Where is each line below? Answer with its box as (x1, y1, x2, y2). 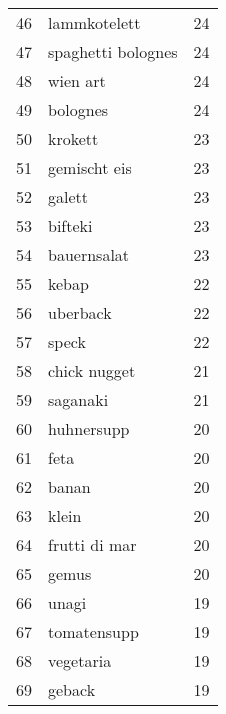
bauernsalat (48, 243, 130, 266)
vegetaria (48, 649, 112, 672)
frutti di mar (48, 533, 137, 556)
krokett (48, 127, 99, 150)
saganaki (48, 388, 109, 411)
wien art (48, 69, 106, 92)
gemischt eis (48, 156, 132, 179)
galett (48, 185, 89, 208)
